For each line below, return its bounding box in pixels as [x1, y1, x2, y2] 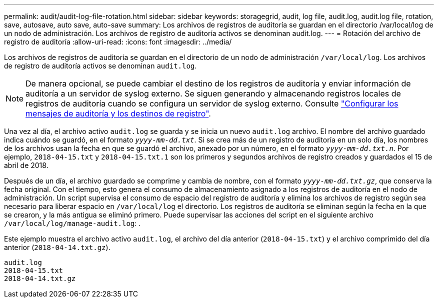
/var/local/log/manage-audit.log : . [4, 219, 141, 227]
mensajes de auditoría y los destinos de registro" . [25, 108, 211, 118]
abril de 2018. [4, 161, 48, 169]
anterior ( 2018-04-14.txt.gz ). [4, 243, 110, 251]
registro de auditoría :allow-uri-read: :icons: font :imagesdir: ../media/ [4, 37, 232, 46]
